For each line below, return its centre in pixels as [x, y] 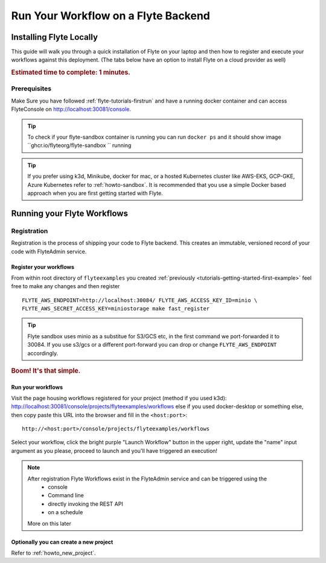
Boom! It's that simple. [46, 371]
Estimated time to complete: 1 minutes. [71, 72]
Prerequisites [31, 89]
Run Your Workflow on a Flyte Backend [111, 16]
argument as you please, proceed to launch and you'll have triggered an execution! [114, 451]
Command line [66, 495]
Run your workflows [37, 387]
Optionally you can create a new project [62, 542]
